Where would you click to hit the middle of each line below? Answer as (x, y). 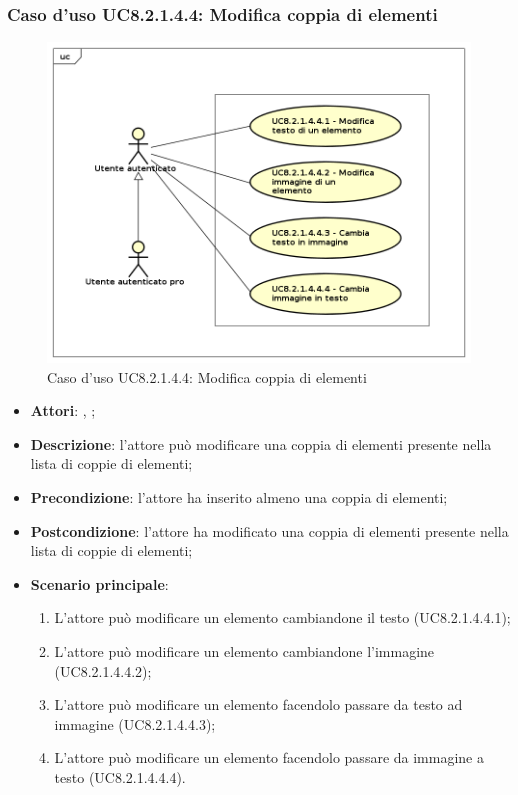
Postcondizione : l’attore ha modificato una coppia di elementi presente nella (269, 530)
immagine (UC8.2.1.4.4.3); (135, 723)
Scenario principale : (99, 583)
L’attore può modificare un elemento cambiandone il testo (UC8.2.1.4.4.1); (282, 617)
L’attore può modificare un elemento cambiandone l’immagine (244, 651)
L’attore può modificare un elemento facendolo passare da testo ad (258, 704)
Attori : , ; (63, 410)
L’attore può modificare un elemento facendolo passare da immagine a (269, 757)
